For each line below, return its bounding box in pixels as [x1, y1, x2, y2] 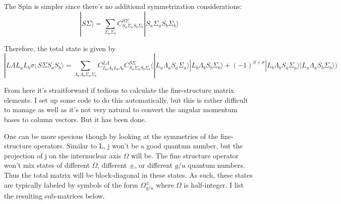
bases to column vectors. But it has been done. [4, 114, 147, 124]
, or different [134, 160, 172, 170]
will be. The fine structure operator [131, 150, 239, 160]
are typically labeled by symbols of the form [4, 179, 138, 190]
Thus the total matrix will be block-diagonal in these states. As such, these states [4, 169, 253, 180]
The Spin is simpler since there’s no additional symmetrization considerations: [4, 1, 242, 11]
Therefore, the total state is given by [4, 43, 116, 53]
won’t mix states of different [4, 160, 90, 170]
